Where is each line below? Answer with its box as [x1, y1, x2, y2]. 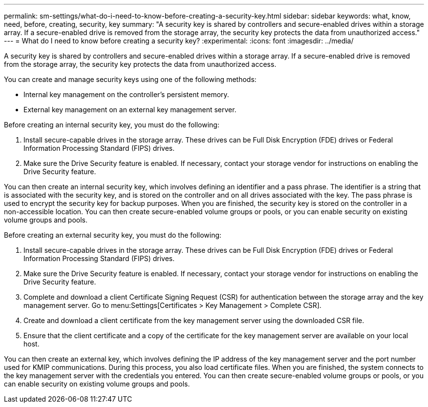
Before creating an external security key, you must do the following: [4, 231, 222, 239]
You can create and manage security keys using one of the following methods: [4, 75, 257, 83]
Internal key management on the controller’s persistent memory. [23, 90, 229, 99]
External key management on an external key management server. [23, 105, 236, 114]
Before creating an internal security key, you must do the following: [4, 121, 219, 129]
